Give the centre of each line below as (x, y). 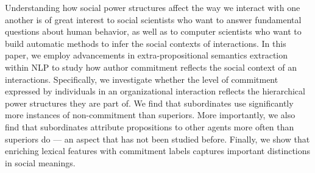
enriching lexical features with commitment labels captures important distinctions (158, 151)
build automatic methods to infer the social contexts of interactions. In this (146, 43)
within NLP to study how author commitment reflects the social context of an (151, 67)
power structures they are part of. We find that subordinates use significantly (149, 103)
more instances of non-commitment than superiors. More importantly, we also (150, 115)
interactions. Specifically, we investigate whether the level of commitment (142, 79)
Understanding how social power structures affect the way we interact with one (153, 7)
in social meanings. (40, 162)
